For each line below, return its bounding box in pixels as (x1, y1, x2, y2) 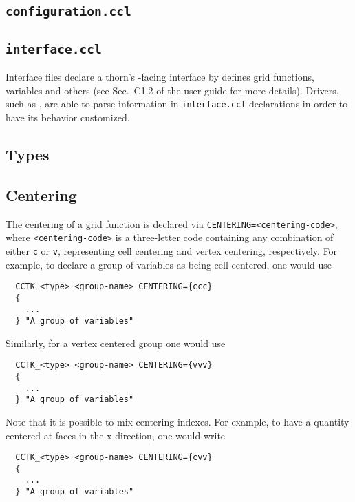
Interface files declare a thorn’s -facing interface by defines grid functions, (6, 70, 314, 84)
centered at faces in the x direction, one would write (6, 428, 226, 442)
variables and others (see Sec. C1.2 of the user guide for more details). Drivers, (6, 83, 339, 97)
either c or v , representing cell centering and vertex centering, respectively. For (6, 243, 338, 258)
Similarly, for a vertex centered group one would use (6, 335, 226, 350)
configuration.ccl (6, 4, 131, 19)
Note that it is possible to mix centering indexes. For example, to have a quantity (6, 414, 349, 428)
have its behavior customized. (6, 109, 130, 124)
